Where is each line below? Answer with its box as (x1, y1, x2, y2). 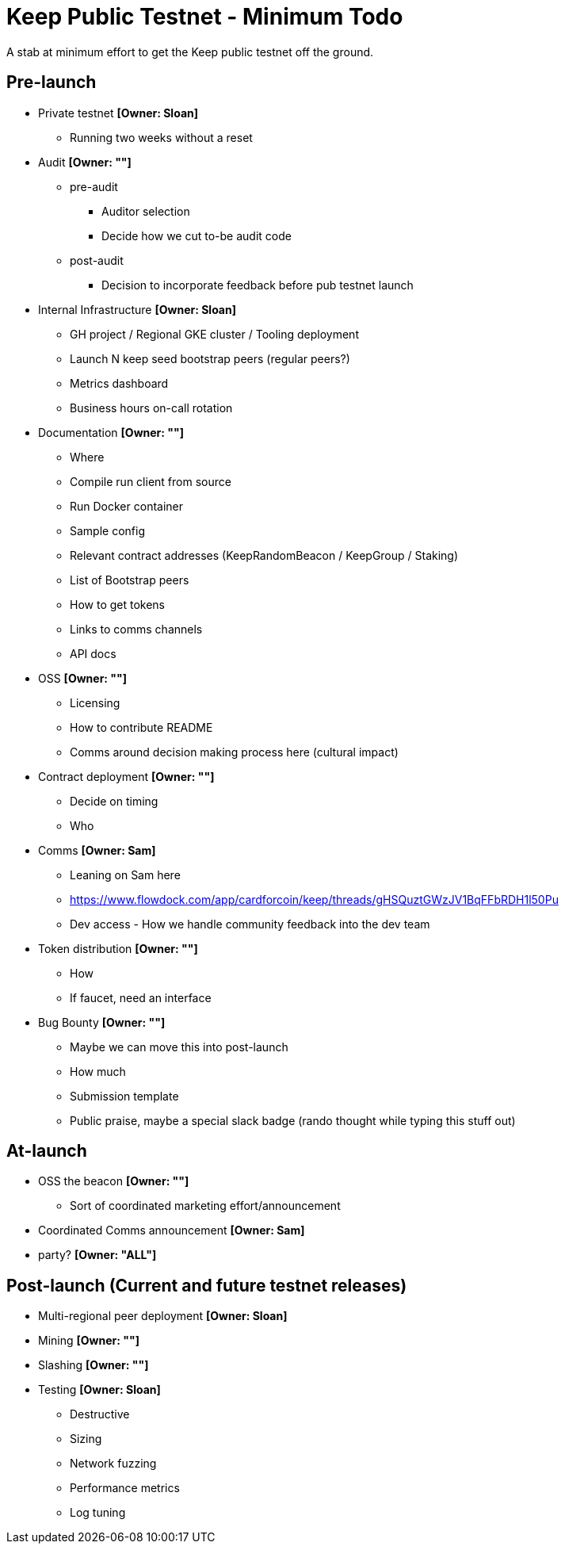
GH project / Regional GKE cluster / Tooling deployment (70, 327, 359, 341)
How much (70, 1064, 126, 1078)
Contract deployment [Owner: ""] (38, 769, 215, 783)
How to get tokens (70, 597, 166, 611)
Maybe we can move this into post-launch (70, 1039, 288, 1054)
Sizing (70, 1432, 102, 1446)
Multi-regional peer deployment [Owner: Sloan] (38, 1309, 288, 1323)
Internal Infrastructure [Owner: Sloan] (38, 302, 236, 316)
